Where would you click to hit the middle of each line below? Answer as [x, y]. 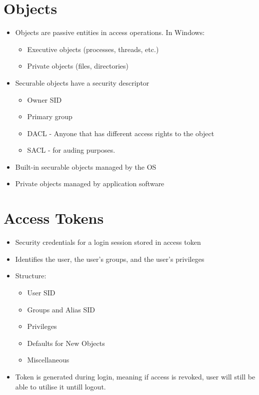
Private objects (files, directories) [78, 66]
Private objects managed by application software [90, 183]
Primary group [50, 116]
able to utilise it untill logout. [60, 386]
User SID [41, 292]
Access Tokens [54, 218]
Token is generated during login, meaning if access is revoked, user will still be [135, 376]
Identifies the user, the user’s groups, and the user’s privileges [110, 259]
